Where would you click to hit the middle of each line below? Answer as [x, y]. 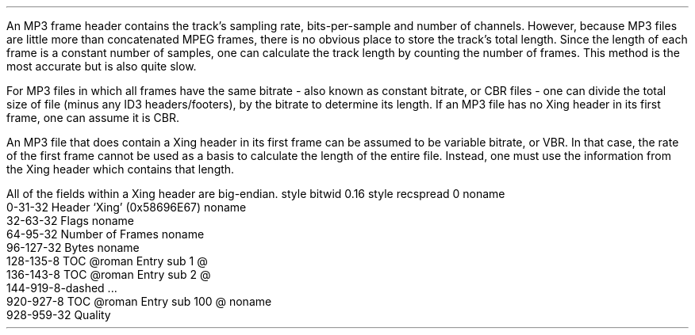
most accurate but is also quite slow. [102, 66]
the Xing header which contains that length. [121, 169]
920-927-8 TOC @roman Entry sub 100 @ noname [139, 301]
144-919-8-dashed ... [62, 288]
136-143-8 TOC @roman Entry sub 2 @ [109, 274]
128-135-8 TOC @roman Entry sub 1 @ [107, 261]
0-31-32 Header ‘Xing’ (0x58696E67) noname [127, 207]
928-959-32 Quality [59, 315]
